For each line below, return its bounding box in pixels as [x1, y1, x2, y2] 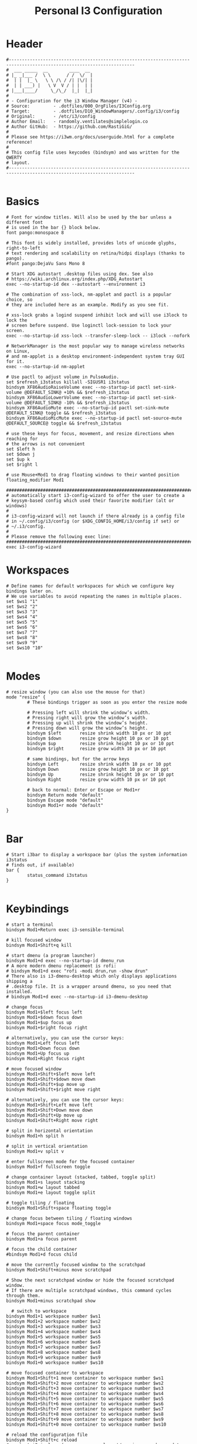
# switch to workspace [11, 1308, 67, 1314]
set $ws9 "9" [6, 640, 38, 645]
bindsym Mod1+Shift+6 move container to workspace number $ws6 [6, 1400, 164, 1407]
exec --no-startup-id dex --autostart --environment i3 [6, 281, 145, 287]
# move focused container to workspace [6, 1370, 104, 1376]
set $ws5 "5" [6, 619, 38, 625]
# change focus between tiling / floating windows [6, 1215, 133, 1221]
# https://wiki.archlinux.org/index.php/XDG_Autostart [6, 276, 143, 282]
